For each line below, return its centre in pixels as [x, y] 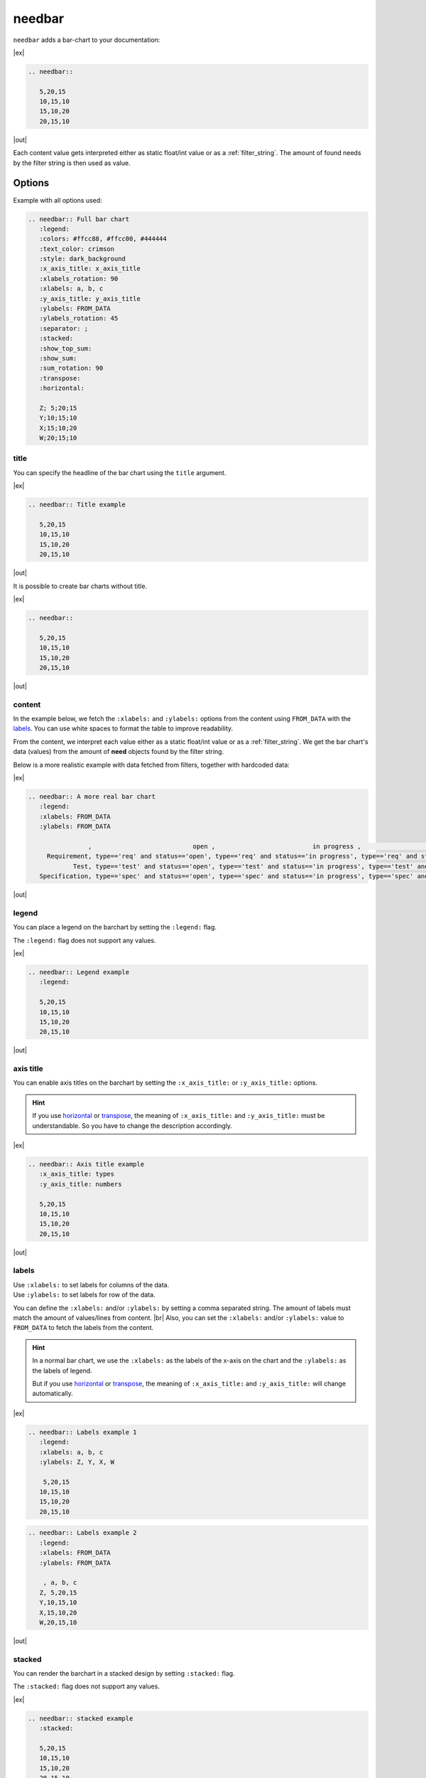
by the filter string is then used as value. [72, 163]
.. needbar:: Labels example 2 [83, 1533]
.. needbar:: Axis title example [86, 1164]
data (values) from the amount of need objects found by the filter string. [119, 752]
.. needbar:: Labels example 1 [83, 1432]
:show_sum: [58, 358]
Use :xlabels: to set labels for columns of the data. [91, 1284]
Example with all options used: [58, 200]
